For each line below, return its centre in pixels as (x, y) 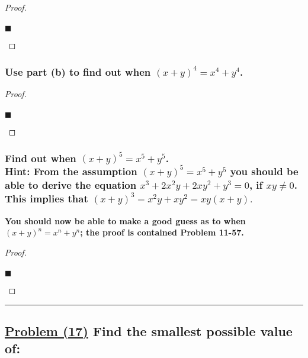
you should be (264, 171)
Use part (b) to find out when (78, 71)
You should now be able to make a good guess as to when (125, 220)
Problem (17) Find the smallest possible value (149, 330)
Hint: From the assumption (71, 171)
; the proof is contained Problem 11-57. (162, 232)
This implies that (46, 199)
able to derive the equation (71, 185)
